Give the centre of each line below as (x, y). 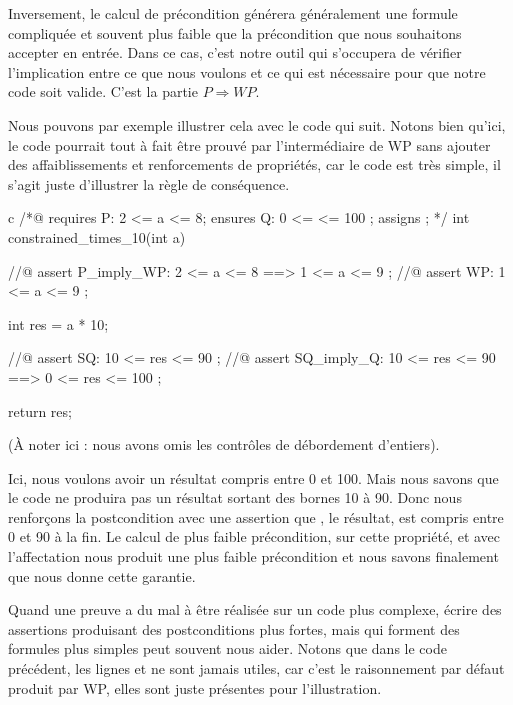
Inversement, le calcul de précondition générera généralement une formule (233, 13)
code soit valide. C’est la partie (103, 91)
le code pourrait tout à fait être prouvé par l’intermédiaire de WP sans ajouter (249, 144)
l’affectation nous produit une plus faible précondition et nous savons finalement (253, 556)
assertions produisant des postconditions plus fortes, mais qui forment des (234, 628)
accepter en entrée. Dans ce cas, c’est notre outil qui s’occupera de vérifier (235, 52)
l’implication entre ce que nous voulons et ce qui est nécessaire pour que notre (247, 71)
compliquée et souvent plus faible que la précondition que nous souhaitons (235, 32)
